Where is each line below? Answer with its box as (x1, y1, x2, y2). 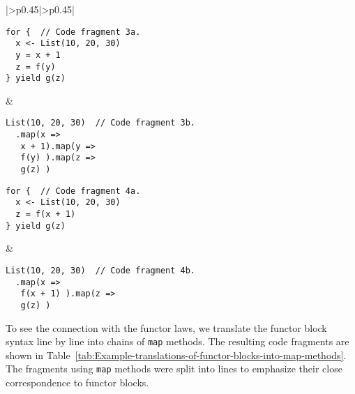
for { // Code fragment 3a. (6, 26, 141, 37)
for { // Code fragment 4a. (6, 185, 141, 196)
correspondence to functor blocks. (6, 375, 149, 390)
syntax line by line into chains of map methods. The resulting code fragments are (6, 334, 349, 349)
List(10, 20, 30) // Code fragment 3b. (6, 118, 196, 128)
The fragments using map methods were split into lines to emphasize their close (6, 361, 342, 376)
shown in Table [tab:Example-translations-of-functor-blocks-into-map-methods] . (6, 347, 347, 362)
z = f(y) (15, 61, 56, 72)
